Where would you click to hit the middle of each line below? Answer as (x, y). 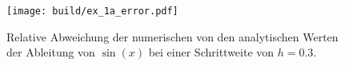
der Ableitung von (51, 52)
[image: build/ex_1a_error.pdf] (92, 11)
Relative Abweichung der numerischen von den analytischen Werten (172, 36)
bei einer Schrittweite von (211, 52)
